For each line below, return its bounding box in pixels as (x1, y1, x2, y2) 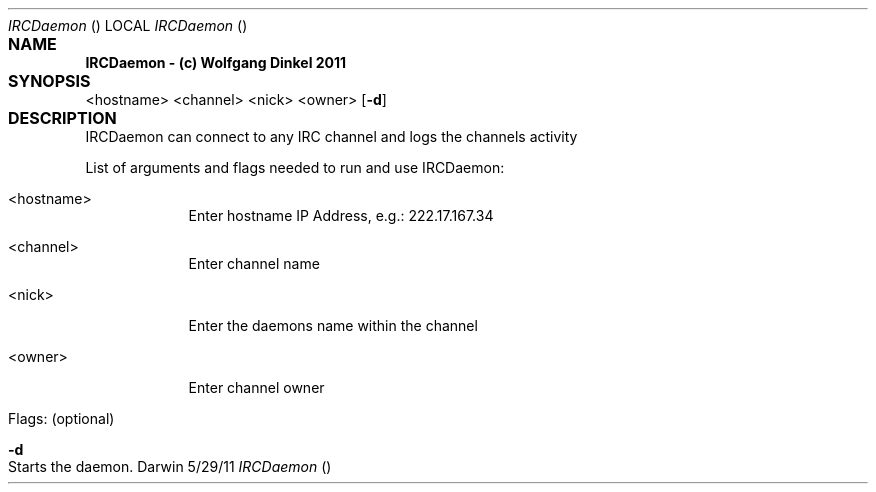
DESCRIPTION (8, 108, 117, 128)
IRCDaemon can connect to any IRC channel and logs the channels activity (85, 128, 578, 145)
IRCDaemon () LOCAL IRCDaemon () (8, 17, 248, 34)
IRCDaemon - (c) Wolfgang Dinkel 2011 (85, 54, 347, 71)
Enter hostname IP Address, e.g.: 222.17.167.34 (188, 207, 494, 224)
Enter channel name (188, 255, 320, 272)
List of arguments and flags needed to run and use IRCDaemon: (85, 159, 505, 176)
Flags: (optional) (8, 410, 115, 427)
